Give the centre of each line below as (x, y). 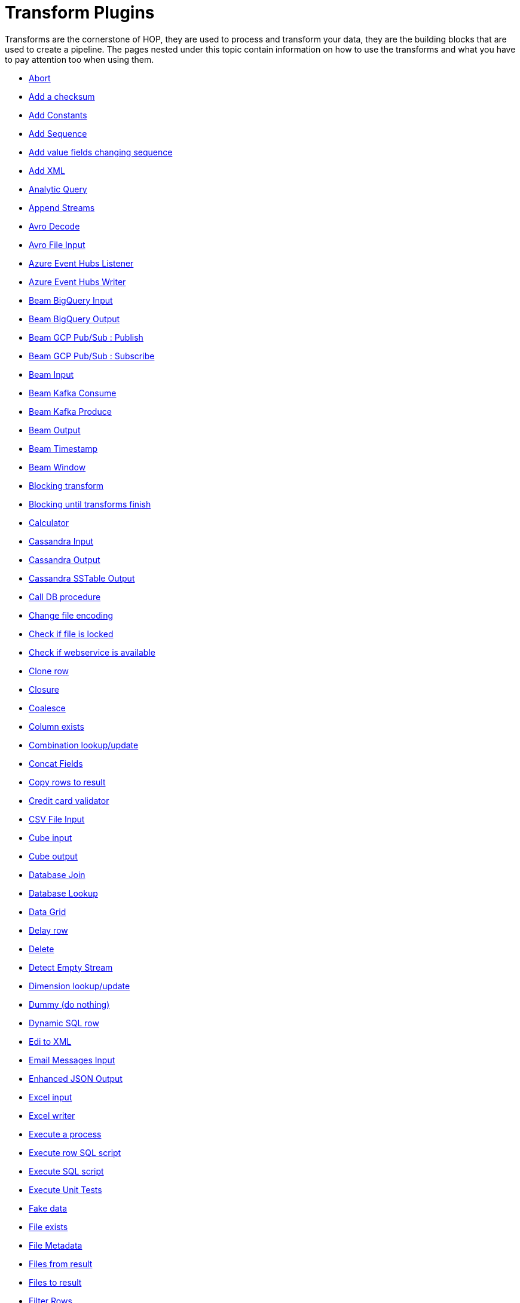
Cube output (53, 856)
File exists (48, 1226)
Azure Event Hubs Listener (81, 263)
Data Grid (48, 912)
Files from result (61, 1264)
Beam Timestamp (63, 448)
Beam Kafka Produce (70, 411)
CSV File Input (57, 819)
